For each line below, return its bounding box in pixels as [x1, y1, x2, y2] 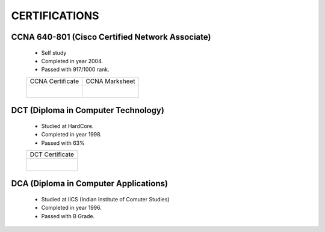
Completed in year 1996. [41, 204, 102, 212]
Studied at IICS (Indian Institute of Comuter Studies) [41, 195, 170, 203]
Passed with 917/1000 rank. [41, 66, 110, 73]
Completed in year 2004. [41, 57, 104, 64]
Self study [41, 49, 67, 56]
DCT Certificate [29, 150, 75, 159]
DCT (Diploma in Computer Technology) [11, 105, 165, 115]
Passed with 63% [41, 139, 85, 147]
